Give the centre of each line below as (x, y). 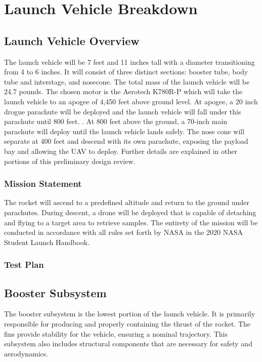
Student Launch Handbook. (47, 242)
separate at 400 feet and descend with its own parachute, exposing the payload (126, 141)
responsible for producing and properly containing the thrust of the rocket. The (127, 323)
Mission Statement (43, 184)
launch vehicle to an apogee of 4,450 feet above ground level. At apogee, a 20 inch (131, 101)
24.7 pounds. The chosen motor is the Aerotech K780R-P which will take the (123, 91)
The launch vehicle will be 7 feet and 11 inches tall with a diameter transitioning (129, 62)
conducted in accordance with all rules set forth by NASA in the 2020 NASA (123, 232)
